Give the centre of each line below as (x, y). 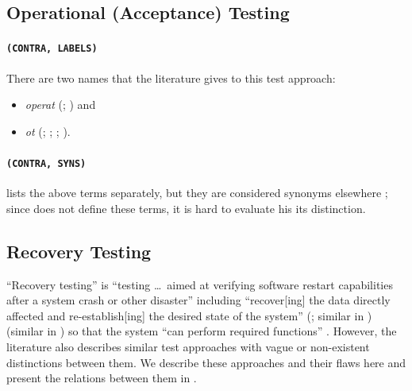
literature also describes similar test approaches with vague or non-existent (188, 347)
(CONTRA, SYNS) (46, 164)
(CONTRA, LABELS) (52, 49)
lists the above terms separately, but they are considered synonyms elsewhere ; (197, 193)
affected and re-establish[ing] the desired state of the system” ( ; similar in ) (189, 315)
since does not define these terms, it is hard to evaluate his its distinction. (186, 208)
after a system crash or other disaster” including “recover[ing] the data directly (198, 300)
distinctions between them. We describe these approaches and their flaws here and (206, 362)
